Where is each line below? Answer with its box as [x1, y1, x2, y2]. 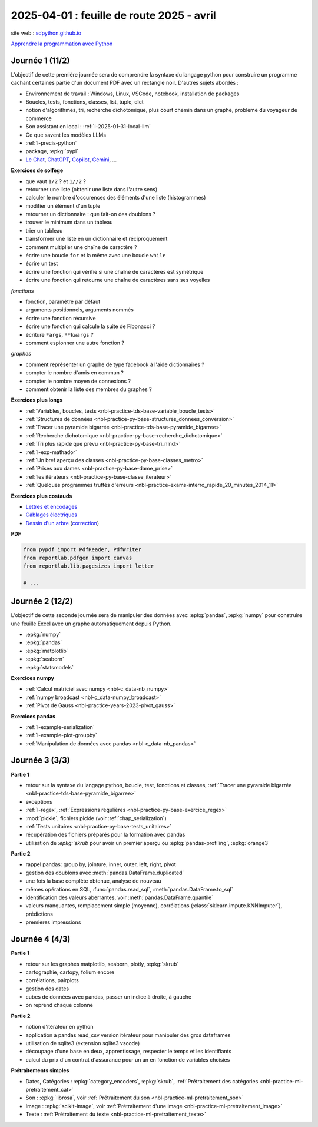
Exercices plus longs [11, 396, 63, 403]
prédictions [25, 910, 53, 917]
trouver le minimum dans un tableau [25, 218, 113, 226]
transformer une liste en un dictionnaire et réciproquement [25, 236, 168, 243]
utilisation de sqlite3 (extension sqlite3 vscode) [25, 1040, 140, 1047]
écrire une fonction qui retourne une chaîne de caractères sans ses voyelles [25, 277, 210, 284]
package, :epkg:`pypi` [25, 148, 79, 155]
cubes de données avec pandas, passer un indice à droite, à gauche [25, 993, 191, 1000]
